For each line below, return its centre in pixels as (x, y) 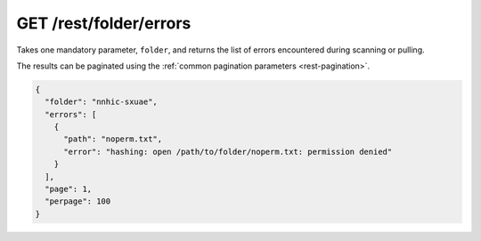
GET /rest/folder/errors (104, 23)
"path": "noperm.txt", (113, 139)
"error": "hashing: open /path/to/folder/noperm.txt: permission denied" (228, 152)
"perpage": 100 (78, 201)
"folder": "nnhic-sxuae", (101, 102)
